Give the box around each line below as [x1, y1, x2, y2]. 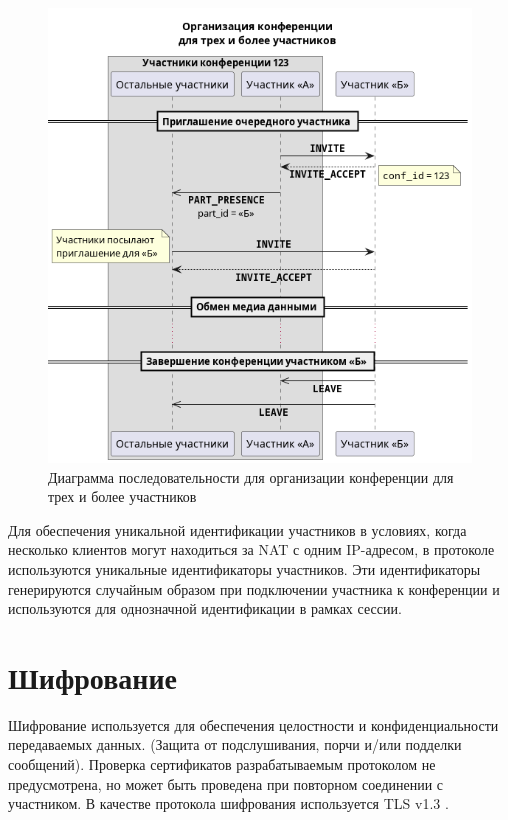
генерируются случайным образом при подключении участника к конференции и [8, 578, 500, 599]
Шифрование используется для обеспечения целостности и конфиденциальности [8, 714, 499, 735]
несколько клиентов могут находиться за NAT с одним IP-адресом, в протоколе [8, 539, 495, 560]
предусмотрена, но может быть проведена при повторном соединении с [8, 773, 444, 794]
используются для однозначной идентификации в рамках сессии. [8, 598, 402, 619]
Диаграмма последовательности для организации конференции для [48, 466, 454, 487]
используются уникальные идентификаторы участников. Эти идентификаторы [8, 558, 481, 579]
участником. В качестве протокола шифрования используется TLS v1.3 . [8, 793, 449, 814]
